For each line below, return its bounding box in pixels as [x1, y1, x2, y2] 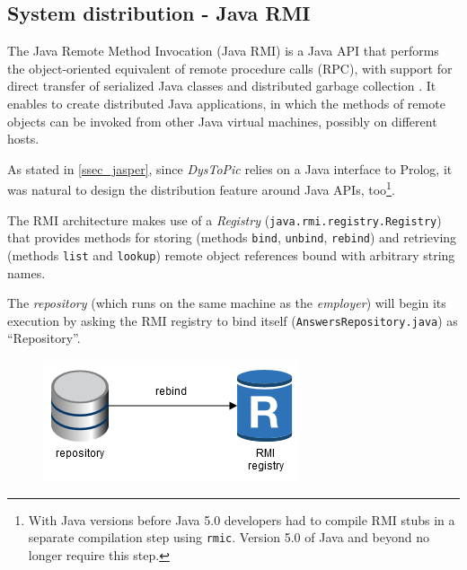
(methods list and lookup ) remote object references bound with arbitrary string [7, 245, 455, 264]
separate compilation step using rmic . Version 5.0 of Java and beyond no [28, 528, 429, 547]
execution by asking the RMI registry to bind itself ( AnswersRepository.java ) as [7, 311, 458, 329]
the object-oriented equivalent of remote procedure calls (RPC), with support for [7, 58, 453, 77]
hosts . [7, 129, 40, 148]
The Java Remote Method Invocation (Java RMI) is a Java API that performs [7, 41, 439, 60]
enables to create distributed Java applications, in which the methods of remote [7, 93, 445, 112]
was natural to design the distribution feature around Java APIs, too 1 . [7, 178, 395, 199]
